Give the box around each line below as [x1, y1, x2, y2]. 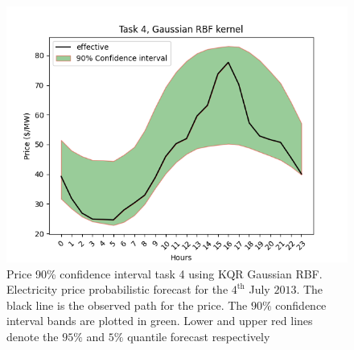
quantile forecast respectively [127, 327, 270, 344]
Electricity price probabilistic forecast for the [6, 281, 228, 298]
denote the [6, 327, 59, 344]
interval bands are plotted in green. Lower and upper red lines [6, 312, 313, 329]
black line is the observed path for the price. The [6, 296, 248, 313]
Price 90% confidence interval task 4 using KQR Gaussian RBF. [6, 265, 323, 282]
